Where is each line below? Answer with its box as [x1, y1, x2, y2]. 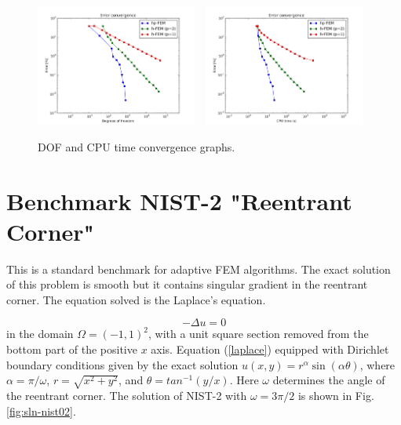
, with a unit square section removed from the [148, 325, 369, 342]
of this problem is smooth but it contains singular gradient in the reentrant [6, 276, 368, 292]
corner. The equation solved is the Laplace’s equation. [6, 291, 266, 307]
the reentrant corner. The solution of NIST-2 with [6, 387, 247, 403]
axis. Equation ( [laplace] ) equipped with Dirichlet [151, 341, 389, 358]
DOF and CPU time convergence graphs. [38, 138, 235, 154]
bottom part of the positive [6, 341, 137, 358]
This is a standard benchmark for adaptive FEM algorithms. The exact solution [6, 260, 391, 277]
